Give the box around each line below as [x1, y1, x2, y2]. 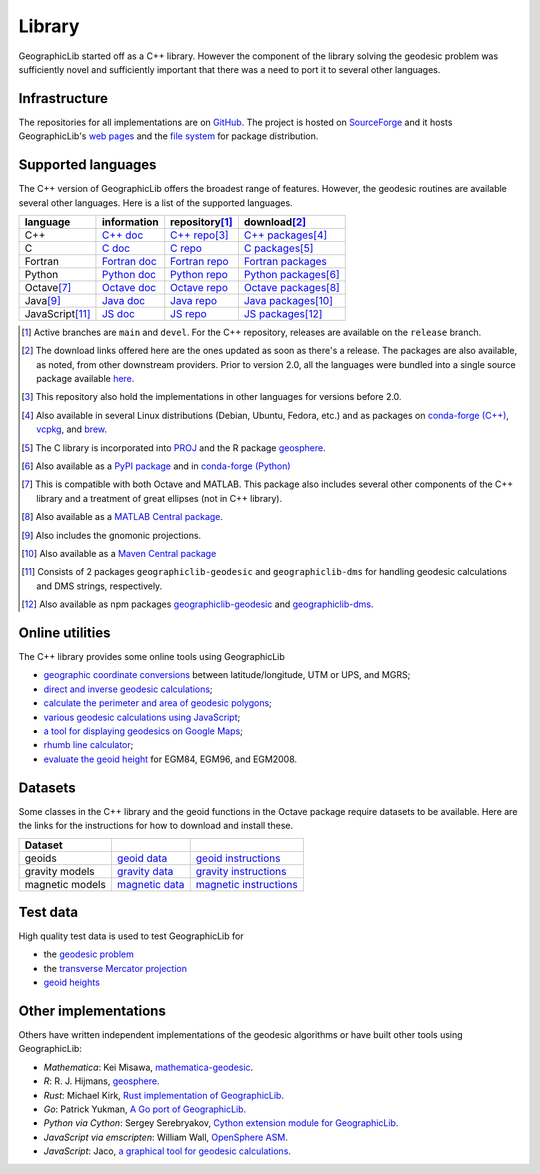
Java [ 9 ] [24, 293, 62, 307]
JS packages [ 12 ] [243, 306, 323, 320]
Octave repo [170, 280, 229, 294]
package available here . [36, 373, 135, 385]
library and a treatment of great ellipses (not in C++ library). [36, 492, 283, 504]
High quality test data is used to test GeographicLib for [18, 930, 244, 942]
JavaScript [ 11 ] [24, 306, 91, 320]
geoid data [116, 851, 168, 865]
